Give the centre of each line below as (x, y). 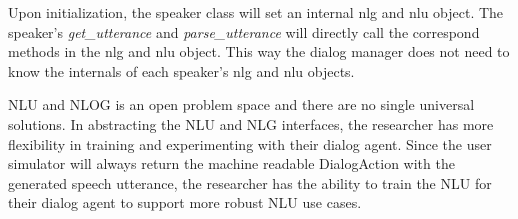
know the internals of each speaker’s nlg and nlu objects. (181, 70)
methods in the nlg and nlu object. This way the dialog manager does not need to (259, 51)
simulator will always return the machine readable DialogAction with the (231, 163)
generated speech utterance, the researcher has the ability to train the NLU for (250, 182)
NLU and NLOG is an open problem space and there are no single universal (241, 104)
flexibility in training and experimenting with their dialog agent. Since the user (250, 143)
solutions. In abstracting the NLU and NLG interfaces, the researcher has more (251, 123)
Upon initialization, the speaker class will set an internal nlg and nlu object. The (256, 12)
